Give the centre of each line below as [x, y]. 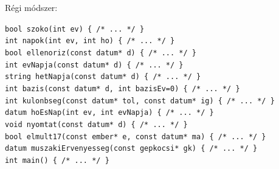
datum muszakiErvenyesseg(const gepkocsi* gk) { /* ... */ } [131, 149]
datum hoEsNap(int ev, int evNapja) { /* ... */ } [109, 113]
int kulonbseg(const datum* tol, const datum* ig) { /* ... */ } [140, 101]
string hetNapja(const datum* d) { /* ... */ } [103, 77]
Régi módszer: [31, 7]
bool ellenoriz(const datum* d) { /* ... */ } [101, 53]
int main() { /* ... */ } [57, 160]
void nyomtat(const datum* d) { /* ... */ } [96, 124]
